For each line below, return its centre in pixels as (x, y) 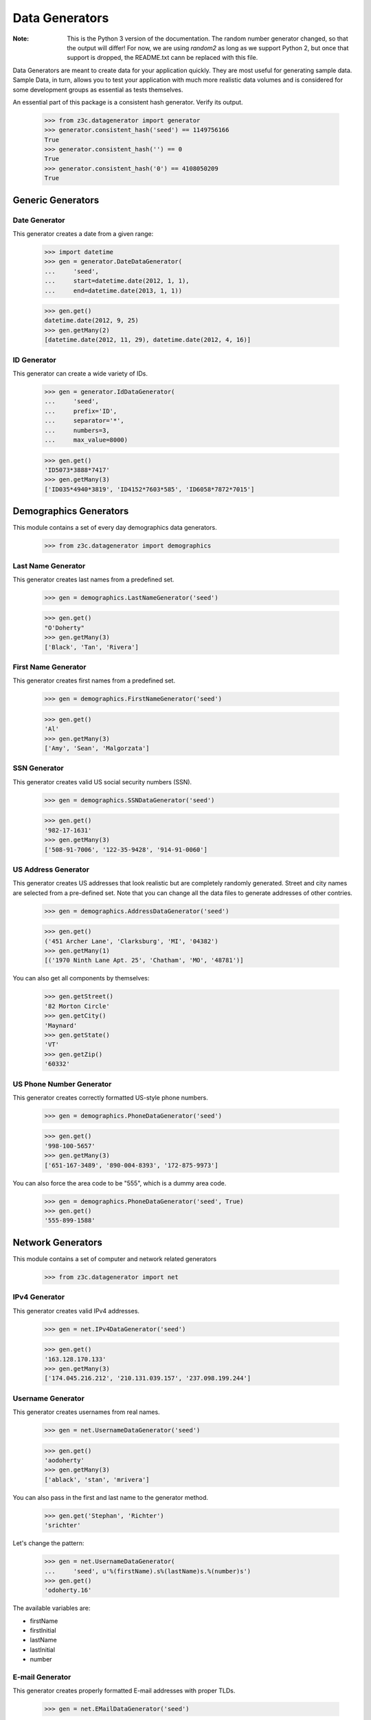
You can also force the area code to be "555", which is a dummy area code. (120, 1183)
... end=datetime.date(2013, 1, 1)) (113, 290)
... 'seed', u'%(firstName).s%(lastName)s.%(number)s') (148, 1571)
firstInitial (43, 1631)
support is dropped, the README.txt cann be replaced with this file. (162, 58)
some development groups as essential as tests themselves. (98, 89)
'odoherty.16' (68, 1590)
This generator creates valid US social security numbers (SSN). (102, 782)
